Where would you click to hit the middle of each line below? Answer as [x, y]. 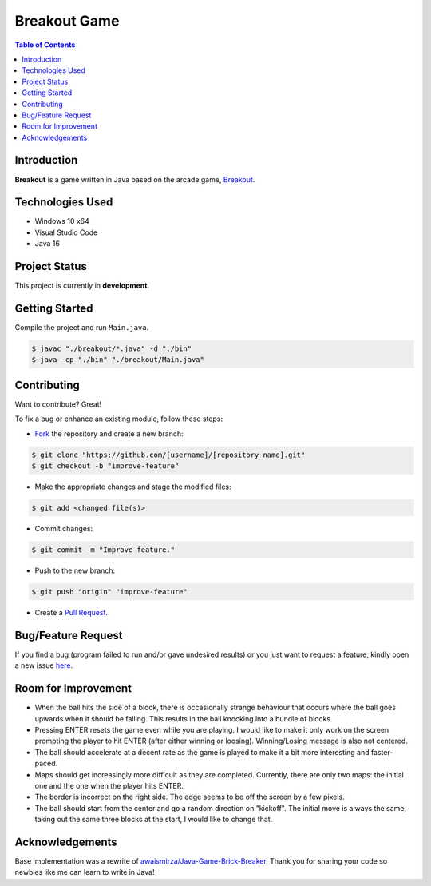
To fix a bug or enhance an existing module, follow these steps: [119, 419]
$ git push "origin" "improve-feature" [109, 592]
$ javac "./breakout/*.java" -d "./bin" [111, 349]
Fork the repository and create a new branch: [109, 433]
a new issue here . [44, 665]
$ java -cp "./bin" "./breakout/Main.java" [118, 360]
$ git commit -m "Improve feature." [103, 550]
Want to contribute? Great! [58, 404]
